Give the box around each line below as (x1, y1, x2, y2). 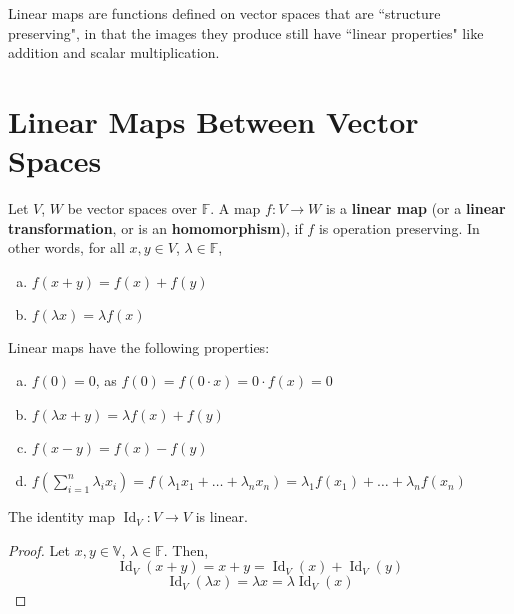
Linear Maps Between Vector (8, 100, 419, 141)
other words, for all (8, 237, 125, 258)
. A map (210, 198, 261, 219)
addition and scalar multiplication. (8, 42, 220, 63)
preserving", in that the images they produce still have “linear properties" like (8, 22, 484, 43)
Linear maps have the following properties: (8, 336, 270, 357)
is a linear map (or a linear (325, 198, 506, 219)
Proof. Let (8, 539, 70, 560)
